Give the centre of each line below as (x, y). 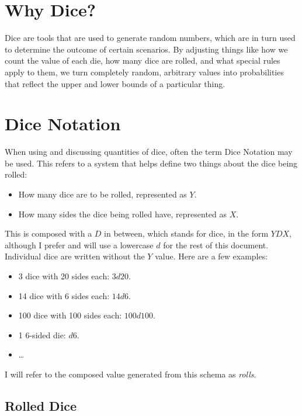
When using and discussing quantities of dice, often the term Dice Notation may (149, 152)
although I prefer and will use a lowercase (79, 245)
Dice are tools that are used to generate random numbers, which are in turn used (150, 38)
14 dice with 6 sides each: (64, 295)
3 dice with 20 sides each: (64, 275)
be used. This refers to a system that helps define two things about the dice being (151, 163)
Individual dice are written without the (75, 256)
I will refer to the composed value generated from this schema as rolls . (131, 374)
